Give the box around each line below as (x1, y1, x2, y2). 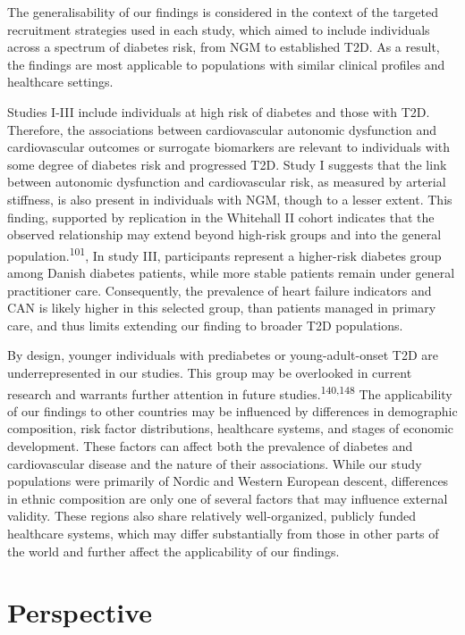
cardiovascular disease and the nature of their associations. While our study (7, 454, 422, 472)
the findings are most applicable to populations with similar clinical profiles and (7, 54, 445, 73)
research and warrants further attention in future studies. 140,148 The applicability (7, 381, 452, 403)
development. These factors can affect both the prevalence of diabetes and (7, 436, 413, 455)
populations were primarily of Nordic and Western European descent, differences (7, 472, 449, 490)
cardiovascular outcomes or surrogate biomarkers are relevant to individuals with (7, 138, 451, 156)
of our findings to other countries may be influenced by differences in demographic (7, 401, 458, 420)
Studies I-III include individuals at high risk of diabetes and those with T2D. (7, 102, 430, 121)
